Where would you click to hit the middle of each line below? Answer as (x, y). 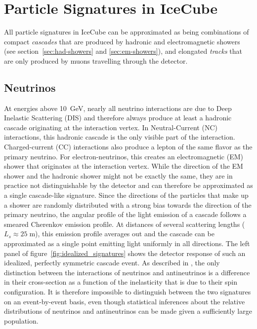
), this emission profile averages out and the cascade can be (125, 234)
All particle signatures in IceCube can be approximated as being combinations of (127, 32)
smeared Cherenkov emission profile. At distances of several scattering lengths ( (125, 224)
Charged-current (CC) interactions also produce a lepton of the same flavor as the (128, 147)
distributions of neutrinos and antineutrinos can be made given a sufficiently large (128, 311)
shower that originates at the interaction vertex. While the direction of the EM (124, 166)
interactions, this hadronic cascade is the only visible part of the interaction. (120, 137)
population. (21, 320)
